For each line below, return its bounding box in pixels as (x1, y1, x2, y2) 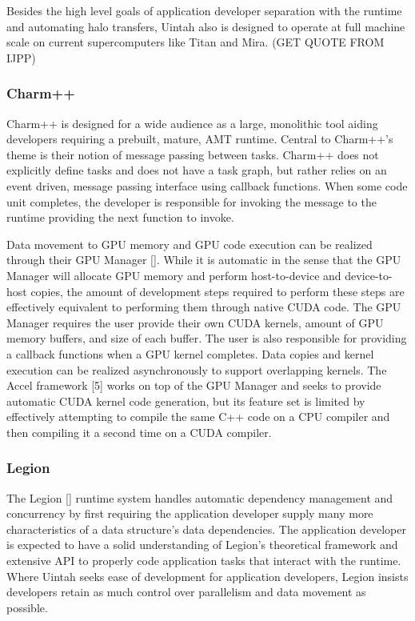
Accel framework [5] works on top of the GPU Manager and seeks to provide (6, 377, 381, 394)
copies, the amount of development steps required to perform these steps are (30, 282, 405, 299)
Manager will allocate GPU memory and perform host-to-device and (6, 266, 341, 283)
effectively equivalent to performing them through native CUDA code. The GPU (6, 298, 401, 315)
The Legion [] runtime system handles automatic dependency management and (6, 489, 393, 506)
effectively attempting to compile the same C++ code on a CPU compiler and (6, 408, 390, 425)
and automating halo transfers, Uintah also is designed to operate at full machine (6, 18, 405, 34)
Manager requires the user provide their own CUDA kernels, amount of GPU (6, 314, 384, 331)
